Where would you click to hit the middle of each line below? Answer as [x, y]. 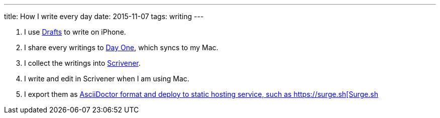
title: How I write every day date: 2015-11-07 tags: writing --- [104, 16]
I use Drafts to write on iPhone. [75, 32]
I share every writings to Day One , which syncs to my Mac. [121, 47]
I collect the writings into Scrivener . [82, 63]
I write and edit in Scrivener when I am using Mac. [107, 79]
